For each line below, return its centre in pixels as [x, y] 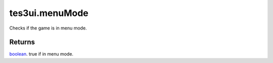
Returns [22, 42]
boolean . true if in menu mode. [41, 54]
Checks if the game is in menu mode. [48, 28]
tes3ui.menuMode [49, 13]
